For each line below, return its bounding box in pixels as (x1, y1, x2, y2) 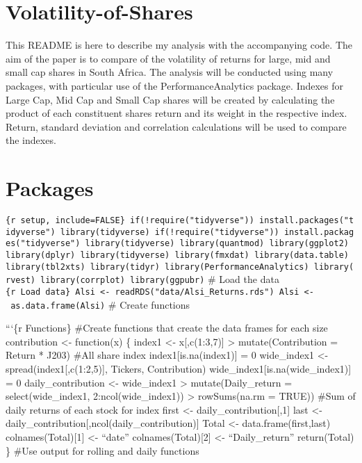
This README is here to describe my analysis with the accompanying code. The (6, 38, 352, 52)
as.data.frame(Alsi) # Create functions (10, 297, 190, 311)
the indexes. (6, 133, 56, 147)
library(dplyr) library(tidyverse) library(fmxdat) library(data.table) (6, 250, 349, 260)
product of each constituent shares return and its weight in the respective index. (6, 106, 347, 120)
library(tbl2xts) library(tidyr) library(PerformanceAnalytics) (6, 261, 309, 272)
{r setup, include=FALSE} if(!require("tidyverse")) (6, 216, 254, 225)
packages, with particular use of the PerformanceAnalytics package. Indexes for (6, 78, 344, 92)
